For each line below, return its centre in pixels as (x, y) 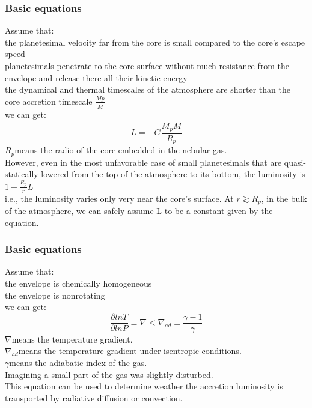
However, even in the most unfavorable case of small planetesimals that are (143, 162)
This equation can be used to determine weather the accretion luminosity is (144, 386)
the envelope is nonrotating (55, 295)
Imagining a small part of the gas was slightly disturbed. (109, 374)
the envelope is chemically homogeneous (78, 283)
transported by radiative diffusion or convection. (94, 397)
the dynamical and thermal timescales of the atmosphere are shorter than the (148, 89)
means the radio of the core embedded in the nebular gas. (121, 150)
